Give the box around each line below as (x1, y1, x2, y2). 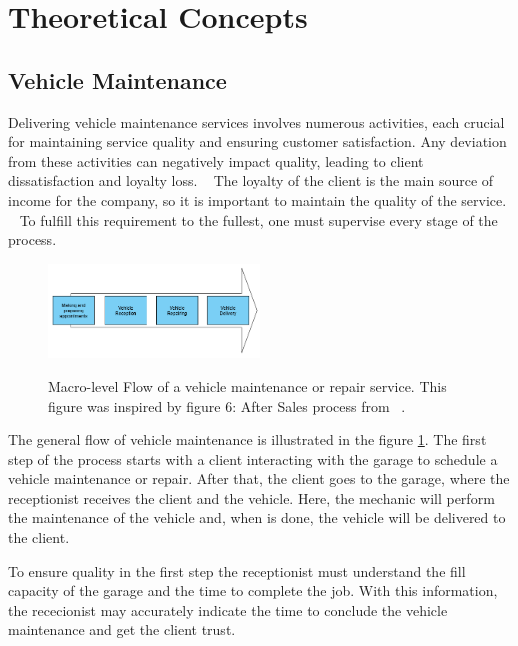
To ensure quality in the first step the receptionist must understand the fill (8, 560, 466, 581)
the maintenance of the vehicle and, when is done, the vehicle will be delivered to (8, 507, 506, 528)
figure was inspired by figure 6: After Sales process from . (48, 395, 406, 416)
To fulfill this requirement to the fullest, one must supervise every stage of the (19, 209, 498, 230)
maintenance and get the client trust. (8, 619, 236, 640)
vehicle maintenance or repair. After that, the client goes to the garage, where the (8, 468, 510, 489)
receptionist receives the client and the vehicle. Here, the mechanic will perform (8, 487, 495, 508)
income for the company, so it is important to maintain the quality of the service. (8, 189, 507, 210)
